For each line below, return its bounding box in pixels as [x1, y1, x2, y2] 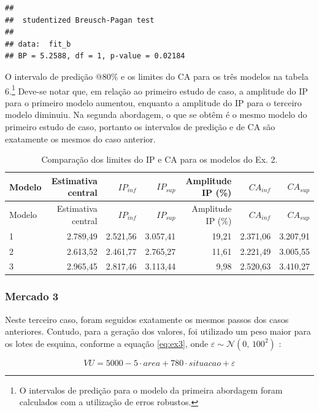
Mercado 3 [5, 289, 59, 304]
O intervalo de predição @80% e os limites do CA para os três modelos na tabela [5, 69, 309, 82]
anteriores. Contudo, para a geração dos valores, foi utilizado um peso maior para [5, 325, 311, 338]
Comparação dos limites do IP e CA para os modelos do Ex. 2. [41, 153, 278, 166]
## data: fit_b [5, 39, 71, 49]
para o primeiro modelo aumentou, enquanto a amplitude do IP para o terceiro [5, 96, 302, 109]
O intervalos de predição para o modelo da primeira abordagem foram [19, 383, 283, 396]
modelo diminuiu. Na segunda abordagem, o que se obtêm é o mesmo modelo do [5, 108, 307, 121]
